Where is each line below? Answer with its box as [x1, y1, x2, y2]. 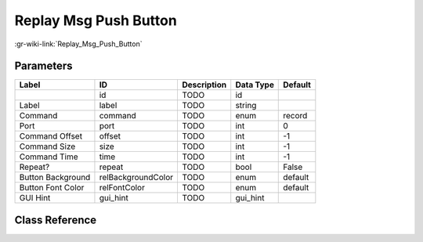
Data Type [235, 79, 274, 90]
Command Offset [19, 131, 82, 142]
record [283, 110, 308, 121]
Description [181, 79, 227, 90]
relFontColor [99, 182, 145, 193]
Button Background [19, 172, 91, 183]
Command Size [19, 141, 76, 152]
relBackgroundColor [99, 172, 174, 183]
